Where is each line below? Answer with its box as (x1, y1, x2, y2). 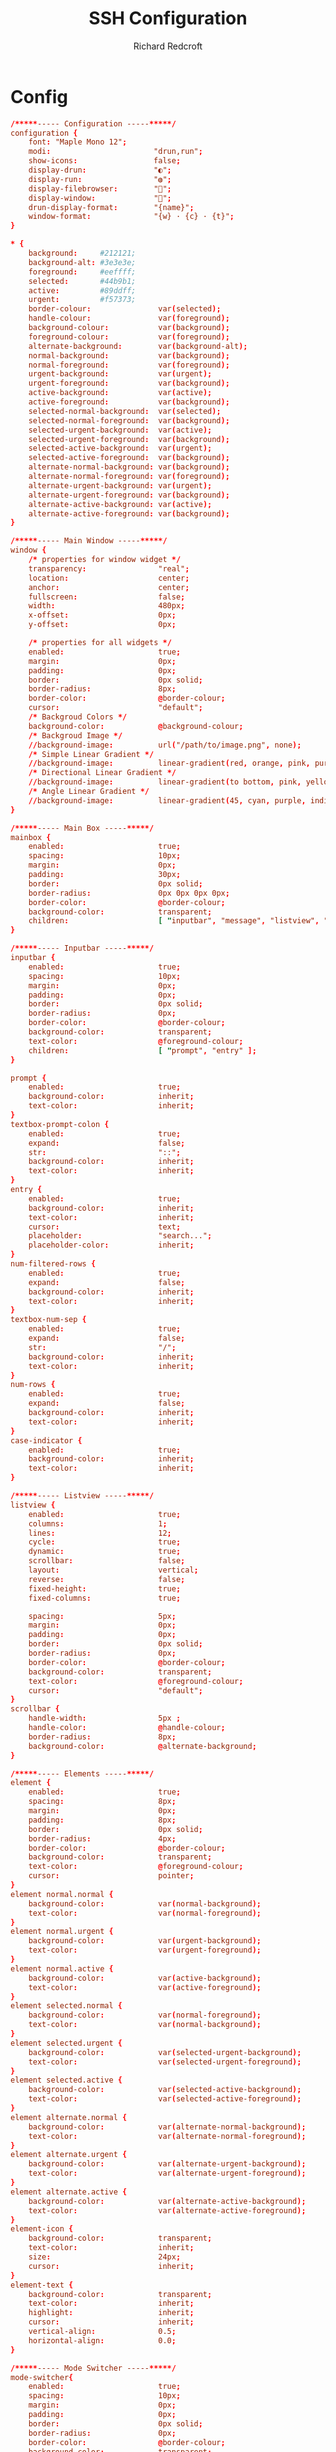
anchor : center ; (28, 582, 190, 592)
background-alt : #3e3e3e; (28, 257, 137, 267)
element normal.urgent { (10, 1927, 114, 1937)
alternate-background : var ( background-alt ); (28, 341, 248, 351)
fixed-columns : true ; (28, 1593, 182, 1603)
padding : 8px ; (28, 1815, 177, 1825)
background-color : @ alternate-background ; (28, 1741, 257, 1751)
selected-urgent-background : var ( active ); (28, 425, 213, 435)
